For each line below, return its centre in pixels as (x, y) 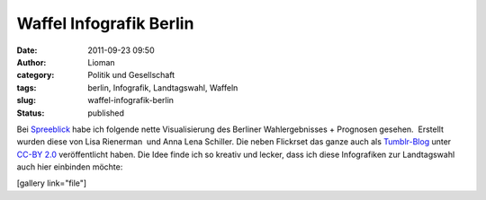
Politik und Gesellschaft (131, 75)
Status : (31, 113)
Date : (27, 50)
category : (36, 75)
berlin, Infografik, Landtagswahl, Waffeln (163, 87)
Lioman (102, 62)
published (106, 113)
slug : (26, 100)
